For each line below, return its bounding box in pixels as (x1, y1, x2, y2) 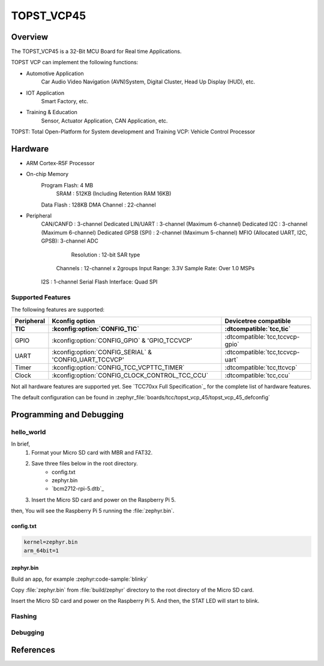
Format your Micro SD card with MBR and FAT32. (31, 449, 153, 456)
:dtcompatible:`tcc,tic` (224, 324, 291, 333)
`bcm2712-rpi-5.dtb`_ (52, 485, 104, 492)
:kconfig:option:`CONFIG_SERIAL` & (52, 348, 152, 356)
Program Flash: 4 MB (41, 181, 94, 189)
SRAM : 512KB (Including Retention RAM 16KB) (56, 190, 172, 198)
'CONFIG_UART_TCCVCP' (52, 355, 124, 363)
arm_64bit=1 (23, 547, 59, 554)
